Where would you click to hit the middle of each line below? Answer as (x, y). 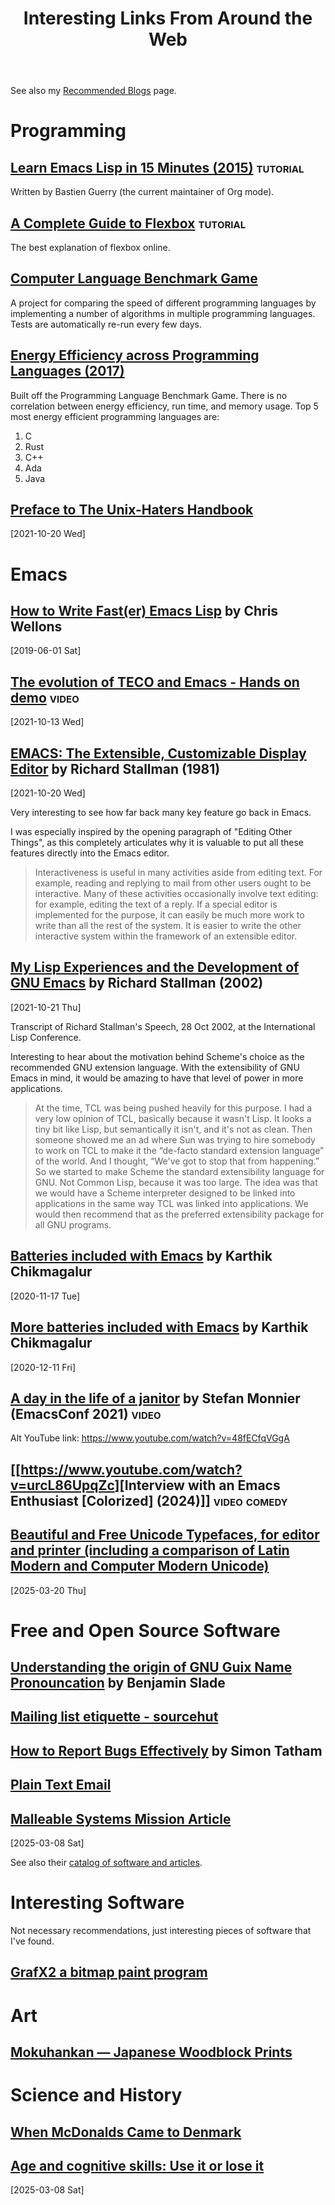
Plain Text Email (61, 1785)
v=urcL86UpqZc (62, 1485)
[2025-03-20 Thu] (48, 1590)
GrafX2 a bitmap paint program (109, 1972)
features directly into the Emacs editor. (90, 853)
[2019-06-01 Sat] (46, 651)
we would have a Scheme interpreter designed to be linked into (165, 1193)
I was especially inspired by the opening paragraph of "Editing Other (151, 832)
